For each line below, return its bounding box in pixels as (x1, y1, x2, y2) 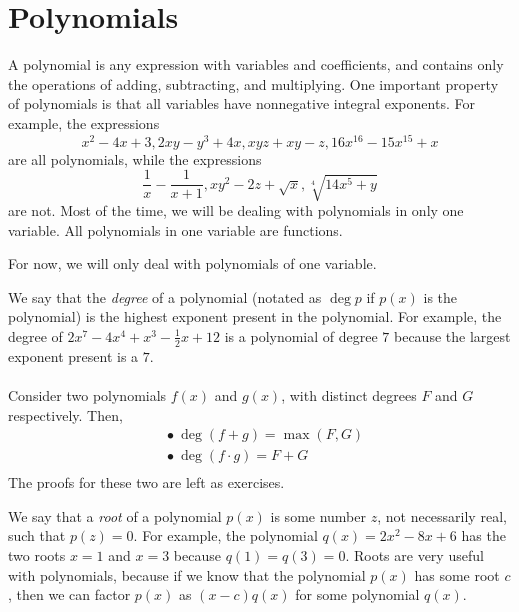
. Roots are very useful (345, 545, 484, 566)
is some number (270, 505, 367, 526)
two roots (8, 545, 66, 566)
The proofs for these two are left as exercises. (8, 472, 285, 493)
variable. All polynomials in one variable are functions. (8, 219, 343, 240)
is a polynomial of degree (224, 325, 378, 346)
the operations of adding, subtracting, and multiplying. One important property (8, 73, 499, 94)
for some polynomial (295, 584, 420, 605)
